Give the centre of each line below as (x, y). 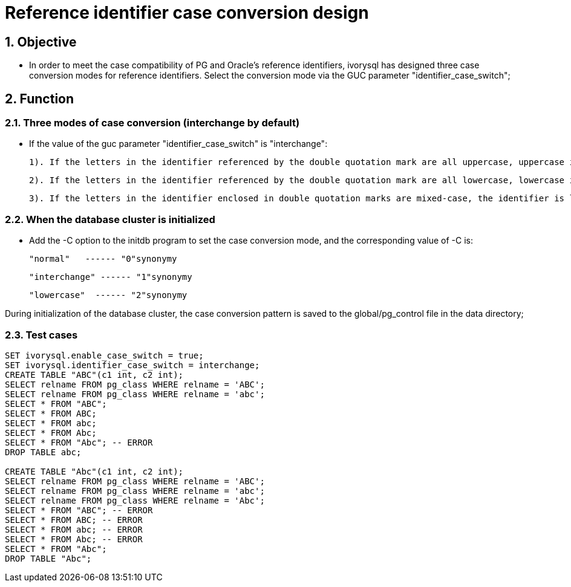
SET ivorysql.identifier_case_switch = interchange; (132, 365)
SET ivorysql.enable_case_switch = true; (104, 355)
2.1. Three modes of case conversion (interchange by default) (152, 123)
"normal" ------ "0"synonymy (103, 259)
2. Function (40, 99)
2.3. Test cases (41, 335)
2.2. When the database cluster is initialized (110, 219)
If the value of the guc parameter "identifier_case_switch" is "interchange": (178, 144)
